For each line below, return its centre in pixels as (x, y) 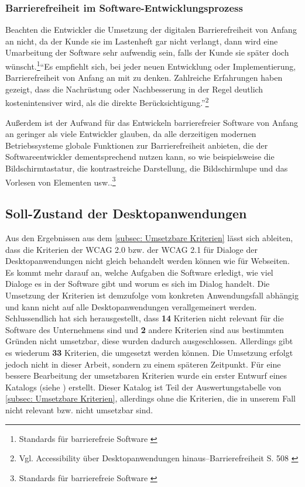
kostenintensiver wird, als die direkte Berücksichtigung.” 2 (107, 102)
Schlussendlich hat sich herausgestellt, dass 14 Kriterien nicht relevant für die (145, 318)
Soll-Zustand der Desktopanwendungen (126, 213)
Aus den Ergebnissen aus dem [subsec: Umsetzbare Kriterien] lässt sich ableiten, (149, 238)
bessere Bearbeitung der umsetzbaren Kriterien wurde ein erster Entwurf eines (146, 375)
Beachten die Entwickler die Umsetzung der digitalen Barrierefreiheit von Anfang (151, 30)
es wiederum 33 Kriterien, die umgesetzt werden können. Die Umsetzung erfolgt (149, 353)
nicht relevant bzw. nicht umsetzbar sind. (79, 410)
